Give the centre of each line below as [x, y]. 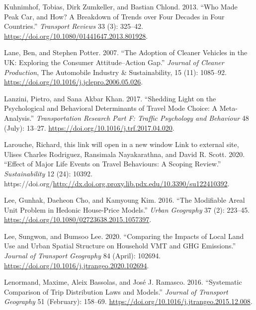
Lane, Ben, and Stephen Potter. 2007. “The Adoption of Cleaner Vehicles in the [126, 52]
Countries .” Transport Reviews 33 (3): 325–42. [74, 26]
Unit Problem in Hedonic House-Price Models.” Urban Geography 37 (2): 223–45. [127, 209]
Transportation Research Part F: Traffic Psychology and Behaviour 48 [142, 117]
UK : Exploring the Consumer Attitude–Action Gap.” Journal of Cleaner [114, 62]
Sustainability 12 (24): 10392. [48, 173]
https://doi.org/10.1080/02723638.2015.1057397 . [78, 219]
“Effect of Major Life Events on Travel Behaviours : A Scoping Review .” [113, 164]
